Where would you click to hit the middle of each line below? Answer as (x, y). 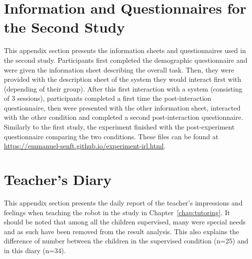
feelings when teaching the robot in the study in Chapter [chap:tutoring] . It (117, 212)
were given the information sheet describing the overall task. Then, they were (119, 69)
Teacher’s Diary (58, 179)
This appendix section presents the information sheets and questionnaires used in (125, 50)
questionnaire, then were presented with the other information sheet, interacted (122, 107)
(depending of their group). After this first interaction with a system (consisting (123, 88)
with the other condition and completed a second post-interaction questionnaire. (124, 117)
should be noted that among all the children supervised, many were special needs (125, 222)
